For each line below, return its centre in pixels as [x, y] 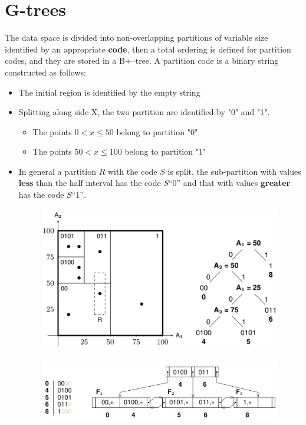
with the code [132, 171]
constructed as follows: [45, 72]
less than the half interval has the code [90, 183]
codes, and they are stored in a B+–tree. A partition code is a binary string [142, 61]
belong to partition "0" [157, 131]
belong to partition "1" [165, 151]
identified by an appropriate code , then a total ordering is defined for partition [148, 49]
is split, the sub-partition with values [234, 171]
